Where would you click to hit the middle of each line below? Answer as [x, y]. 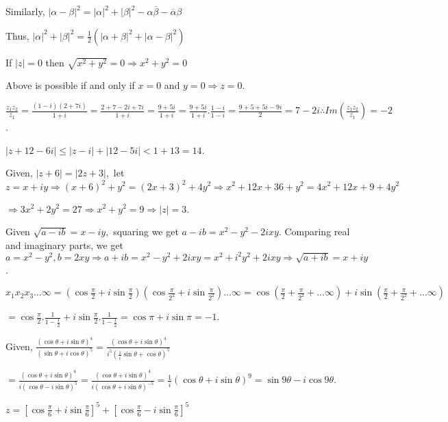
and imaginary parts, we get [65, 245]
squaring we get [146, 232]
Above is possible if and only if [70, 85]
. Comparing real [314, 232]
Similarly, [25, 11]
